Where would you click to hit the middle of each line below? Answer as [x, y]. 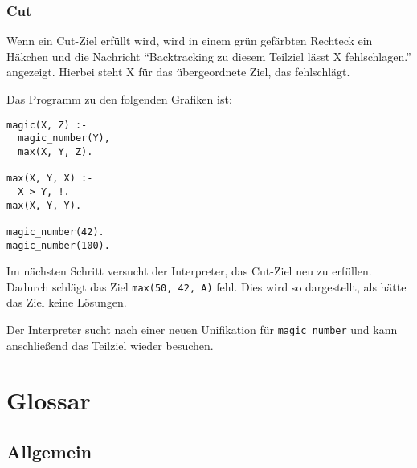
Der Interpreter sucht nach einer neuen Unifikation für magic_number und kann [202, 329]
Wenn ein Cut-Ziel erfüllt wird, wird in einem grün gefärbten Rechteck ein [190, 41]
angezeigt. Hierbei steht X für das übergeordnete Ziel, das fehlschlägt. [178, 72]
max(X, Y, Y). [44, 205]
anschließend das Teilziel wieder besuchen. [110, 345]
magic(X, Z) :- [47, 125]
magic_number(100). [58, 245]
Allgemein [49, 452]
